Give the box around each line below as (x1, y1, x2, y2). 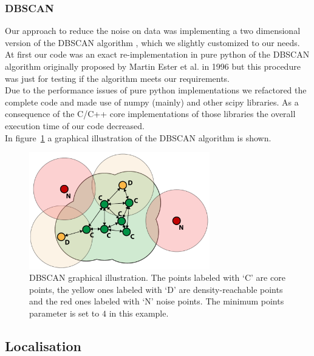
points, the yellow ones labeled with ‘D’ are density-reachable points (29, 283, 283, 295)
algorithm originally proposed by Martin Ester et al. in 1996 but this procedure (5, 60, 301, 72)
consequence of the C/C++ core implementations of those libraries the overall (5, 107, 296, 120)
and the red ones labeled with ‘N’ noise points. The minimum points (29, 295, 284, 307)
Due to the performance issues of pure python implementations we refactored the (5, 84, 307, 96)
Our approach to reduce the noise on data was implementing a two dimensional (5, 24, 301, 37)
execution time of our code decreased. (5, 119, 145, 132)
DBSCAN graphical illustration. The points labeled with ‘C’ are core (29, 271, 285, 284)
